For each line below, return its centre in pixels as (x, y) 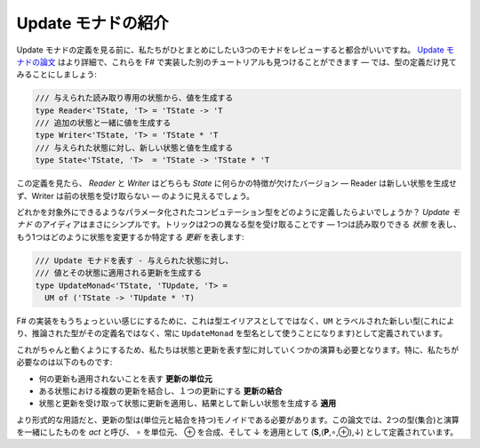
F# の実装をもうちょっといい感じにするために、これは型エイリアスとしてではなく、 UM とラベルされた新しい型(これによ (236, 321)
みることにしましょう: (57, 75)
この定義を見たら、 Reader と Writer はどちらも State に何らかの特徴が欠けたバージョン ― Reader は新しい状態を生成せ (236, 183)
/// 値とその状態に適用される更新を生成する (118, 273)
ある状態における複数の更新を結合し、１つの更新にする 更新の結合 (161, 390)
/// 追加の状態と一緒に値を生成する (103, 123)
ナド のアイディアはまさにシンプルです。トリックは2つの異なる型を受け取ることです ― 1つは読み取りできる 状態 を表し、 (239, 224)
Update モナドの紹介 (92, 23)
